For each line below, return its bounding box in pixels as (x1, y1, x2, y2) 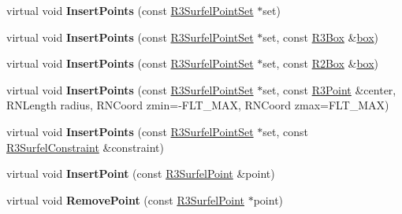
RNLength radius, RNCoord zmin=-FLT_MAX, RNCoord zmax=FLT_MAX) (6, 97, 389, 113)
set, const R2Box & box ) (262, 55, 379, 72)
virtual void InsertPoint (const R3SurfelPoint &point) (6, 165, 275, 182)
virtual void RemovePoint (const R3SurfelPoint (6, 191, 244, 208)
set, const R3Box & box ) (262, 28, 379, 45)
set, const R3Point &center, (262, 81, 396, 98)
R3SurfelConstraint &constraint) (6, 138, 165, 155)
